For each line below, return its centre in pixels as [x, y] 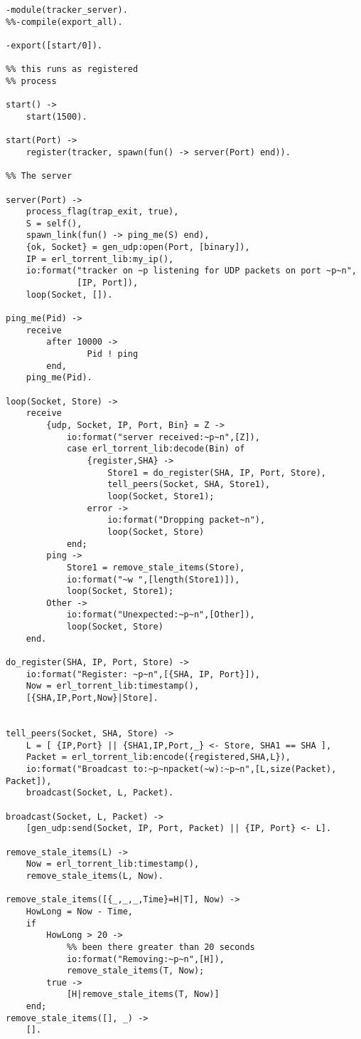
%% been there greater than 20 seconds [161, 947]
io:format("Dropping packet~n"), [187, 520]
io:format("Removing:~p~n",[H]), [145, 959]
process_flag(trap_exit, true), [102, 212]
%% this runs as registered [72, 69]
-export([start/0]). [54, 45]
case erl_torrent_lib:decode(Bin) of [156, 449]
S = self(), [54, 223]
